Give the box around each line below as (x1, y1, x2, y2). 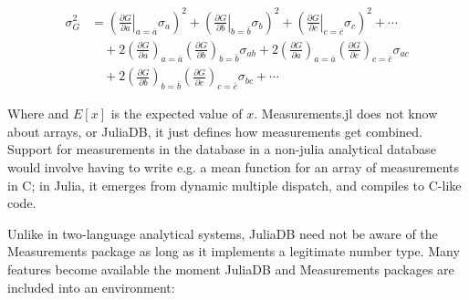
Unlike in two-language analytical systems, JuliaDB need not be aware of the (7, 223, 438, 243)
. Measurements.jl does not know (254, 104, 438, 123)
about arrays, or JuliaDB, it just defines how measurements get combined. (7, 121, 422, 140)
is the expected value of (110, 104, 243, 123)
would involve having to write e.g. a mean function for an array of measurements (7, 157, 460, 176)
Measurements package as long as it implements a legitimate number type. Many (7, 242, 460, 261)
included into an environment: (7, 277, 175, 296)
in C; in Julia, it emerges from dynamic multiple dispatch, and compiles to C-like (7, 175, 462, 194)
